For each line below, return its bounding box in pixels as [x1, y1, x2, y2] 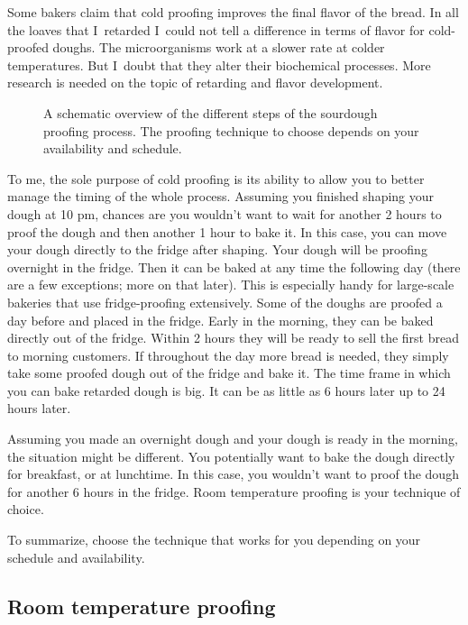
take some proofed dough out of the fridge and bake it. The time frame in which [7, 363, 451, 382]
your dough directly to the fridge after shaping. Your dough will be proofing [7, 240, 427, 259]
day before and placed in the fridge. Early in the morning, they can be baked [7, 310, 434, 329]
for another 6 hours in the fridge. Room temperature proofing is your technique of [7, 482, 461, 501]
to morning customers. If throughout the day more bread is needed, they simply [7, 345, 449, 364]
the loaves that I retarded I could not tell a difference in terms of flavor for [7, 20, 425, 39]
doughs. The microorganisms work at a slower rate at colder [52, 38, 385, 57]
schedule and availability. [7, 547, 145, 566]
